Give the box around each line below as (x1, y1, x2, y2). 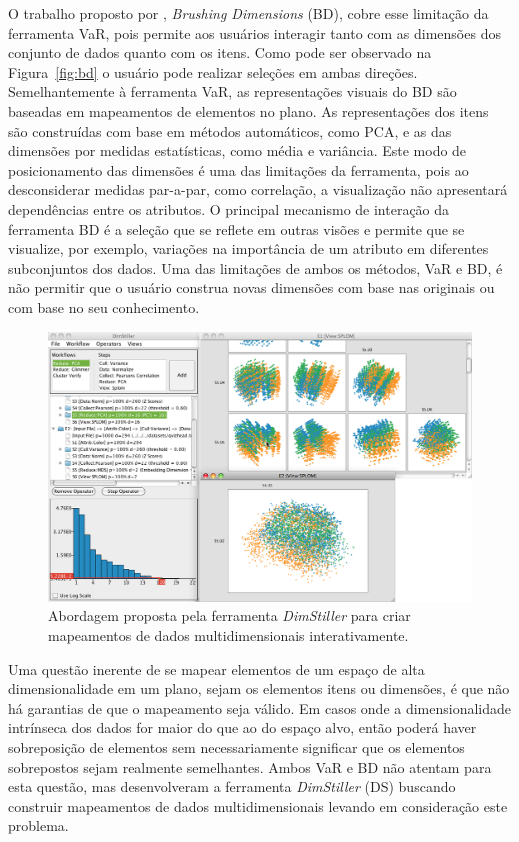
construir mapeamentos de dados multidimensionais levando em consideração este (8, 795, 508, 816)
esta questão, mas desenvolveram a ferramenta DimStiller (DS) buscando (8, 776, 456, 797)
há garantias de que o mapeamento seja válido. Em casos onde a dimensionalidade (8, 697, 512, 718)
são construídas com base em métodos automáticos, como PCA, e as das (8, 120, 452, 141)
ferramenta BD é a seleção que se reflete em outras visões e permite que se (8, 218, 465, 239)
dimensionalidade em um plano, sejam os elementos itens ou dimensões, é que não (8, 678, 510, 699)
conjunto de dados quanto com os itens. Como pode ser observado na (8, 42, 432, 63)
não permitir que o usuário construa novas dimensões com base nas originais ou (8, 277, 495, 298)
